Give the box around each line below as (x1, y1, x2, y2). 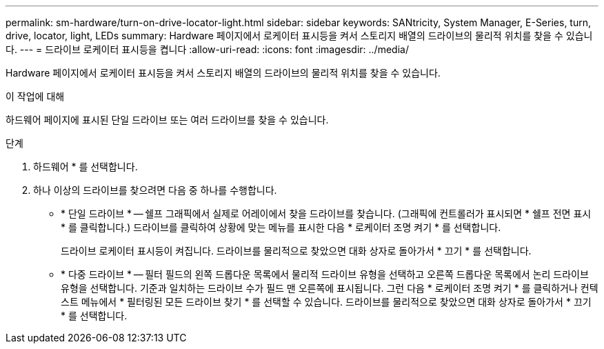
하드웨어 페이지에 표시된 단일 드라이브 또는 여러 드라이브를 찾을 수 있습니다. (6, 114, 329, 126)
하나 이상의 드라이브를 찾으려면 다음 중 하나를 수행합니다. (33, 184, 277, 196)
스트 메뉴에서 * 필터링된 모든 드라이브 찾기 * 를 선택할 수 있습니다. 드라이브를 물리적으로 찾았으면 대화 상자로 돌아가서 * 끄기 (61, 296, 592, 308)
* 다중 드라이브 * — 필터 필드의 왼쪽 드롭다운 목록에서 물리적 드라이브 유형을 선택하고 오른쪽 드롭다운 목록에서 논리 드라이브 (61, 268, 589, 280)
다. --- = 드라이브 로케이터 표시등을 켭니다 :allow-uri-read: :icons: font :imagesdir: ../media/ (6, 43, 409, 55)
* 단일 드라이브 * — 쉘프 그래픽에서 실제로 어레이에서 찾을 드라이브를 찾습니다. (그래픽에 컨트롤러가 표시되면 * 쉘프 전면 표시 (61, 208, 592, 219)
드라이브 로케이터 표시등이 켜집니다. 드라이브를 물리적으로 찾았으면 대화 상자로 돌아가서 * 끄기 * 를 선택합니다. (61, 245, 532, 257)
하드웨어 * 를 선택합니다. (33, 161, 138, 172)
